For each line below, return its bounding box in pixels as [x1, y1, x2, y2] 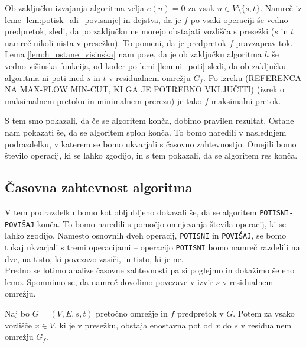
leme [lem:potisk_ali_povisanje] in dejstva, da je [5, 13, 181, 25]
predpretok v [177, 307, 224, 319]
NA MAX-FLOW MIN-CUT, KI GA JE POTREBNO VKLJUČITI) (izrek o [5, 83, 285, 95]
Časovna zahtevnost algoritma [5, 178, 193, 196]
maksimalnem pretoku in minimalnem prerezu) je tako [5, 94, 202, 107]
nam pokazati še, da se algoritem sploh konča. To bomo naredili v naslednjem [5, 125, 287, 138]
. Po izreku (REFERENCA [203, 71, 301, 83]
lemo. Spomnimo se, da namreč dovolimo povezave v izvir [5, 275, 213, 288]
